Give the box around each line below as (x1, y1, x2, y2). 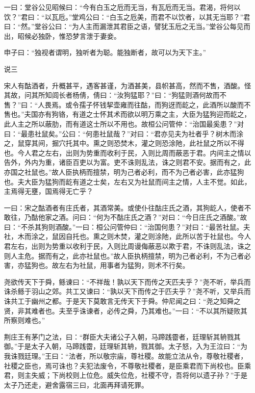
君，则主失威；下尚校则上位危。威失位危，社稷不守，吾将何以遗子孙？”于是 (4, 370, 248, 380)
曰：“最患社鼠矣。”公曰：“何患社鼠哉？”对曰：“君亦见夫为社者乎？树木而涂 (4, 128, 244, 138)
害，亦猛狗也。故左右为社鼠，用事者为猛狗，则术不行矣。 (4, 260, 189, 270)
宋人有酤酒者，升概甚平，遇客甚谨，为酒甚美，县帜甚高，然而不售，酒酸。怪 (4, 80, 251, 90)
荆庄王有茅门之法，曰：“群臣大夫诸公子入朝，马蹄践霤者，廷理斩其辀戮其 (4, 331, 241, 341)
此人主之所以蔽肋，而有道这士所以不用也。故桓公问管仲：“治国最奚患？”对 (4, 118, 244, 129)
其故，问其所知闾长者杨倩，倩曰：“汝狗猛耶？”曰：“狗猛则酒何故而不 (4, 90, 227, 100)
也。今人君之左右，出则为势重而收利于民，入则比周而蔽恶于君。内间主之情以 (4, 147, 251, 157)
